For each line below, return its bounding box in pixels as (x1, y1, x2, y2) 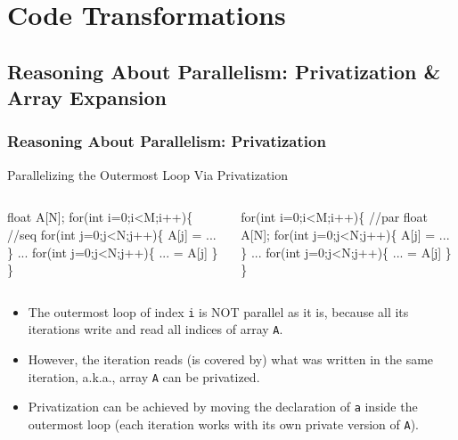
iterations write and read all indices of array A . (28, 320, 283, 338)
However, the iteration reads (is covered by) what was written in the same (28, 350, 434, 369)
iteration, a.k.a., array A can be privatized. (28, 367, 260, 386)
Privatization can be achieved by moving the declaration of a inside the (28, 397, 418, 416)
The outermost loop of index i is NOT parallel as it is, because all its (28, 302, 409, 321)
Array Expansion (7, 84, 167, 111)
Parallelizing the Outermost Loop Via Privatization (7, 165, 289, 183)
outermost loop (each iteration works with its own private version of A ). (28, 414, 419, 433)
